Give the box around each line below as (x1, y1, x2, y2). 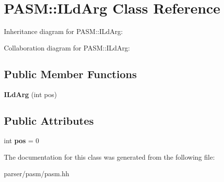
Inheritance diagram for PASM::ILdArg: (4, 26, 123, 36)
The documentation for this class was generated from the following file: (4, 151, 215, 162)
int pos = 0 (4, 135, 39, 146)
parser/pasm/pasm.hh (4, 168, 69, 178)
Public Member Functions (4, 66, 137, 81)
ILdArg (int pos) (4, 89, 57, 99)
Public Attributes (4, 113, 94, 128)
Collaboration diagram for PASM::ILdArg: (4, 42, 130, 52)
